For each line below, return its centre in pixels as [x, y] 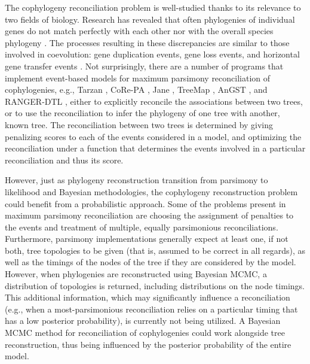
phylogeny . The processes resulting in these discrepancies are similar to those [147, 42]
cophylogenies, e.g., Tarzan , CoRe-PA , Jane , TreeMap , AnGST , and [136, 90]
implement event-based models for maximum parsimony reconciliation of [138, 78]
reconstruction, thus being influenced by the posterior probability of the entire [148, 344]
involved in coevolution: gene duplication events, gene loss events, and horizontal [152, 54]
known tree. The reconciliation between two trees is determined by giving [139, 124]
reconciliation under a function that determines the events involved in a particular [155, 148]
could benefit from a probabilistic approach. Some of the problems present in [145, 203]
